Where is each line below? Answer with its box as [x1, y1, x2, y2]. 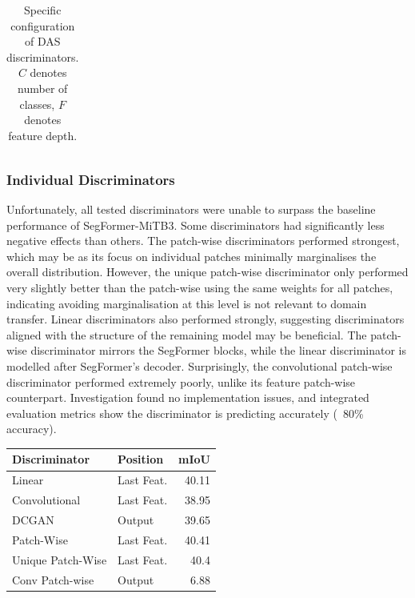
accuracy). [6, 420, 57, 437]
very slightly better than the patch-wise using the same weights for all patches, [6, 279, 393, 296]
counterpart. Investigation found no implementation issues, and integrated [6, 389, 369, 406]
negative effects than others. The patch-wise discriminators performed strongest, [6, 232, 400, 249]
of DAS [24, 33, 61, 50]
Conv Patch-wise [12, 571, 94, 588]
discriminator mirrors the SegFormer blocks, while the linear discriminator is [30, 342, 406, 359]
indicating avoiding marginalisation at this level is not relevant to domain [6, 295, 367, 311]
